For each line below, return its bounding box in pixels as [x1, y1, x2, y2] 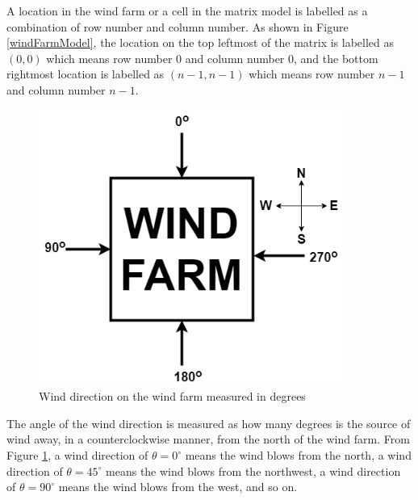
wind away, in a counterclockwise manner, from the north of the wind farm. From [6, 431, 410, 447]
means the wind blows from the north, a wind [185, 447, 412, 464]
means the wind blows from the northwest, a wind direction [106, 462, 401, 479]
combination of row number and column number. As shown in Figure [6, 18, 349, 35]
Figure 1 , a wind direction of [6, 447, 148, 464]
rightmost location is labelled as [6, 65, 165, 82]
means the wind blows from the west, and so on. [58, 478, 298, 495]
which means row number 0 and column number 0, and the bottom [46, 49, 378, 66]
